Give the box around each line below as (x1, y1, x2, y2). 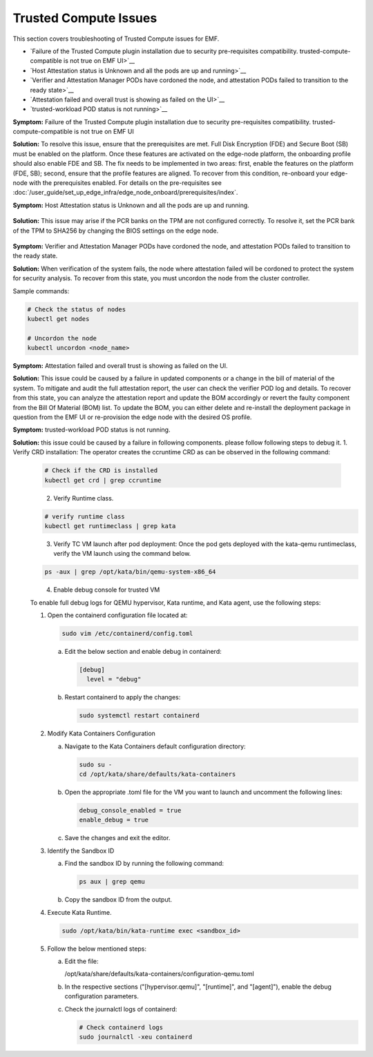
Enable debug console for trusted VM (53, 585, 160, 594)
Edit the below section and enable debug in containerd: (64, 648, 222, 656)
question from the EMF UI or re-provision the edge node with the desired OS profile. (12, 413, 252, 421)
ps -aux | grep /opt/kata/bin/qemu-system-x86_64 (44, 568, 216, 576)
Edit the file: (64, 957, 99, 965)
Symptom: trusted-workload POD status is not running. (12, 425, 171, 434)
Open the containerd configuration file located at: (47, 611, 188, 619)
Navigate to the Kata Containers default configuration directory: (64, 742, 246, 750)
